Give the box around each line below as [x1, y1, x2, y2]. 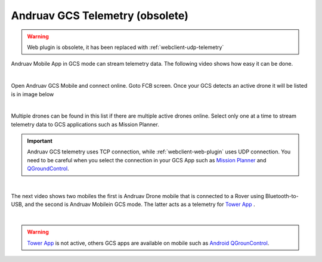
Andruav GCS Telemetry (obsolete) [11, 9, 189, 22]
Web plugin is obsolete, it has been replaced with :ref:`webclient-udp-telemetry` [27, 44, 224, 51]
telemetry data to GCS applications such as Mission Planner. [11, 121, 159, 128]
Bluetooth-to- [265, 193, 299, 200]
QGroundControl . [27, 165, 70, 172]
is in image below [11, 90, 54, 98]
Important [27, 137, 53, 144]
